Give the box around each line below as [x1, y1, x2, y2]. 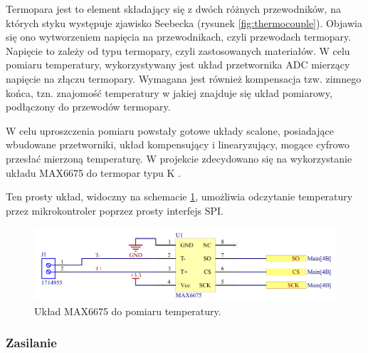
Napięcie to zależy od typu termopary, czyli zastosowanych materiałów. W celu [6, 43, 350, 58]
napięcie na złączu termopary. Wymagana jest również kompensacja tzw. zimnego [6, 71, 362, 86]
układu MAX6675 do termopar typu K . [6, 165, 181, 180]
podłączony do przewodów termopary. [6, 99, 171, 114]
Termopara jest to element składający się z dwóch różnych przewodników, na [6, 1, 341, 16]
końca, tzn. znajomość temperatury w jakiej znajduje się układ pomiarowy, [6, 85, 332, 100]
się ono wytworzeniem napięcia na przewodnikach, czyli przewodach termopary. [6, 29, 352, 44]
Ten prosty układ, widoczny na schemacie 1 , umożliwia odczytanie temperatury [6, 189, 353, 204]
